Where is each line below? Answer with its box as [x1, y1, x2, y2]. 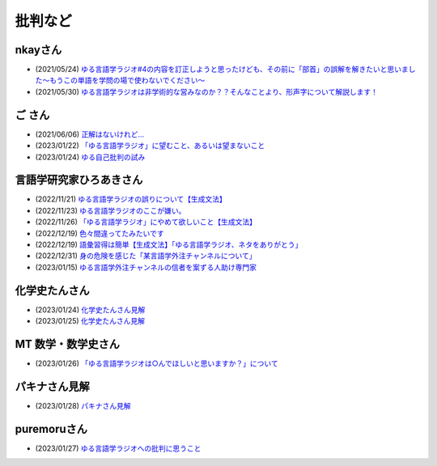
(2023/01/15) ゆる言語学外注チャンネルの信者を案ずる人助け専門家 [35, 262, 257, 272]
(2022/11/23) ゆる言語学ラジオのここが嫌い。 [35, 205, 186, 215]
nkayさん [15, 43, 62, 57]
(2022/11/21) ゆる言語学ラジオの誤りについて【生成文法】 [35, 194, 227, 204]
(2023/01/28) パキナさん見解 [35, 400, 131, 410]
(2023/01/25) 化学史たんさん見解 [35, 316, 146, 326]
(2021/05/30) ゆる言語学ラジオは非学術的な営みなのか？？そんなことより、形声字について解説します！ [35, 87, 378, 96]
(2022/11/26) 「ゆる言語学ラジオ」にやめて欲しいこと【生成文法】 [35, 217, 257, 227]
